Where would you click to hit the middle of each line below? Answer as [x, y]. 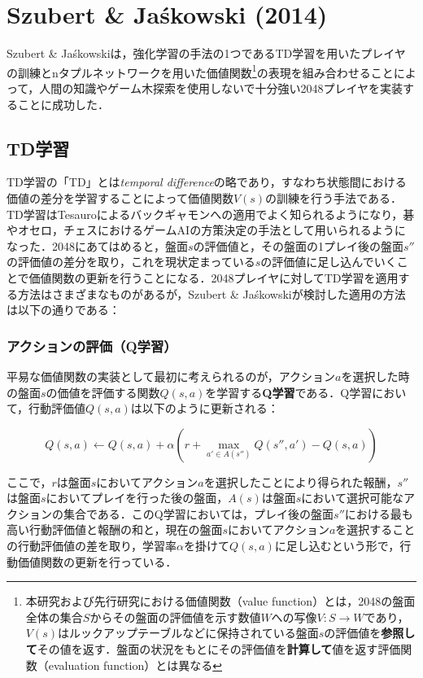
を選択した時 [375, 376]
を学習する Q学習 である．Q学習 [289, 392]
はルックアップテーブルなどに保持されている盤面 [188, 633]
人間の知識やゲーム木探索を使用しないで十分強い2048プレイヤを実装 [221, 87]
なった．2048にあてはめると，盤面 [97, 245]
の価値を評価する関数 [103, 392]
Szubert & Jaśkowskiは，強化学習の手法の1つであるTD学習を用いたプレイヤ [206, 53]
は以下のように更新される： [205, 408]
